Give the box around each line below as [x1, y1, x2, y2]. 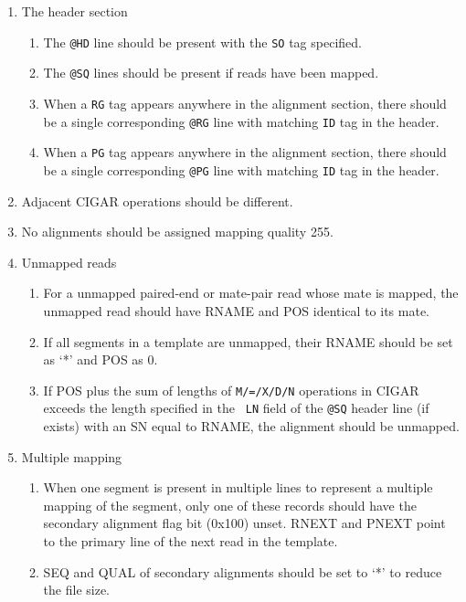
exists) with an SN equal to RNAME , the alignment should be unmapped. [43, 417, 460, 435]
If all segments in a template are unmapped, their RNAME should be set [43, 332, 453, 351]
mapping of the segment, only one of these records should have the [43, 495, 417, 514]
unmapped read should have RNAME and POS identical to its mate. [43, 301, 430, 320]
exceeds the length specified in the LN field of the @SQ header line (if [43, 398, 429, 417]
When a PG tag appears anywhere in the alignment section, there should [43, 143, 447, 162]
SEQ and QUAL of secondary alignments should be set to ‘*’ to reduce [43, 562, 442, 581]
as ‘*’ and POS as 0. [43, 350, 158, 369]
